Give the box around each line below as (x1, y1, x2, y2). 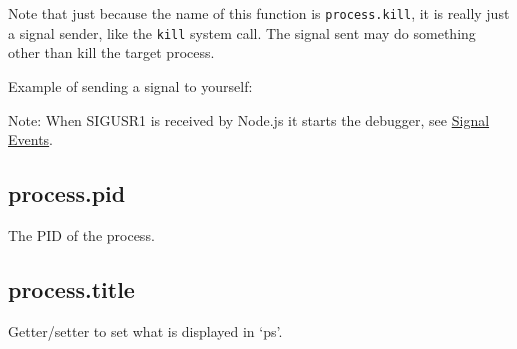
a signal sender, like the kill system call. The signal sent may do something (8, 22, 476, 43)
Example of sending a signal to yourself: (8, 75, 253, 96)
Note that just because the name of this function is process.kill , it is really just (8, 3, 510, 23)
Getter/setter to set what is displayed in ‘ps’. (8, 320, 283, 341)
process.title (8, 273, 135, 304)
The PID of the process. (8, 224, 155, 245)
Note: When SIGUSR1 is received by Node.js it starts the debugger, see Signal (8, 109, 490, 130)
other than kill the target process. (8, 42, 215, 63)
